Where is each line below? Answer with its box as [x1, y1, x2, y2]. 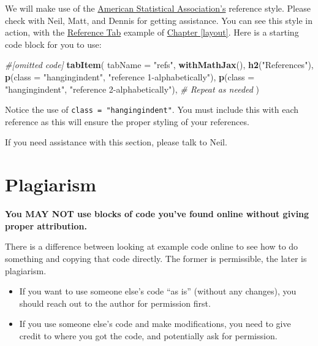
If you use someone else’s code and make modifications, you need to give [19, 317, 291, 330]
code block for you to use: [5, 37, 102, 50]
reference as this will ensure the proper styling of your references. [5, 115, 249, 128]
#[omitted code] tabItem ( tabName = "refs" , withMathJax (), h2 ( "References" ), [5, 58, 314, 71]
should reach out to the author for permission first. [19, 296, 211, 309]
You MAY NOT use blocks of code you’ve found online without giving [5, 207, 309, 220]
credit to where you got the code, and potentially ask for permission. [19, 329, 278, 342]
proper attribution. [5, 219, 87, 232]
